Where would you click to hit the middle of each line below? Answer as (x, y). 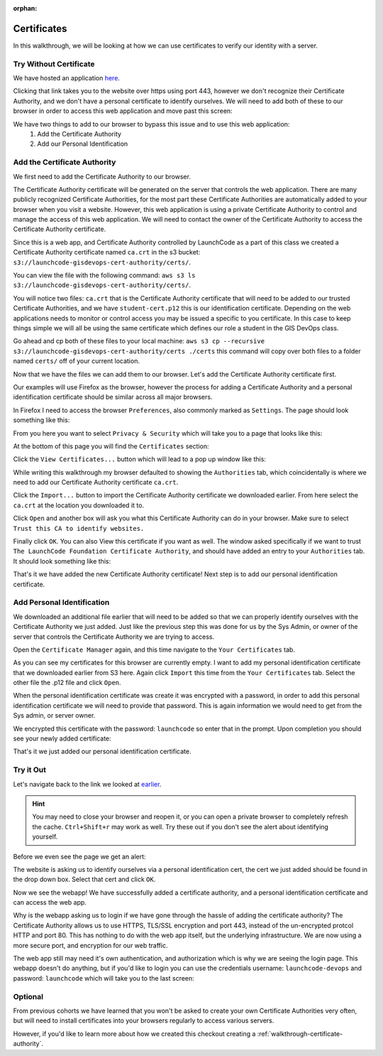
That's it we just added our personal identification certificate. (102, 751)
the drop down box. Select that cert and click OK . (84, 879)
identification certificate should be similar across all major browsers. (113, 397)
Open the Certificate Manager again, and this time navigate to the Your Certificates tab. (154, 650)
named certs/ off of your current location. (76, 361)
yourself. (45, 837)
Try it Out (29, 770)
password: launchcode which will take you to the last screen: (104, 978)
